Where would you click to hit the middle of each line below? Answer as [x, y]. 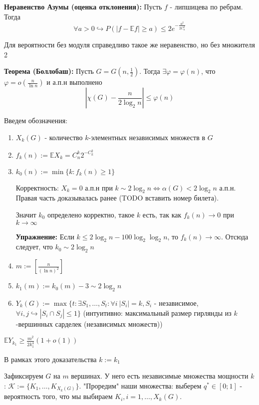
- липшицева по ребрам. [206, 6]
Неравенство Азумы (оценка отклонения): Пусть [83, 6]
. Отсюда [235, 236]
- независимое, [176, 303]
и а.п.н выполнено [74, 82]
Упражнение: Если [45, 236]
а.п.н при [99, 187]
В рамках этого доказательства [50, 359]
